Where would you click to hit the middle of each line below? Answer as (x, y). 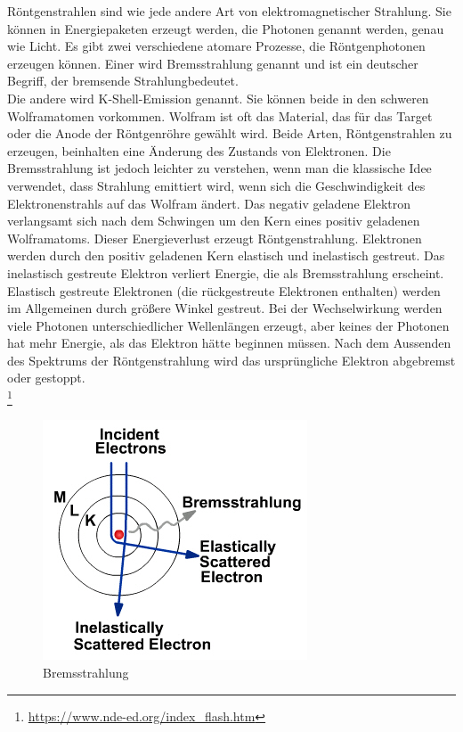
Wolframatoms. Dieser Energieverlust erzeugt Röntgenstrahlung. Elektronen (215, 238)
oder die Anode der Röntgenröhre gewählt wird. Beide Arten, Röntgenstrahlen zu (230, 133)
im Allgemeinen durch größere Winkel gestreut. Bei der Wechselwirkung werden (225, 308)
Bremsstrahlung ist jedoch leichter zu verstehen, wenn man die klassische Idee (219, 168)
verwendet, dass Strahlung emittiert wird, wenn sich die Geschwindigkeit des (216, 185)
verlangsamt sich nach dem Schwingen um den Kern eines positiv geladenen (214, 221)
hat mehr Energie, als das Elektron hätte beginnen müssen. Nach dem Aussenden (229, 343)
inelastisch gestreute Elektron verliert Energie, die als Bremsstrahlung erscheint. (226, 272)
